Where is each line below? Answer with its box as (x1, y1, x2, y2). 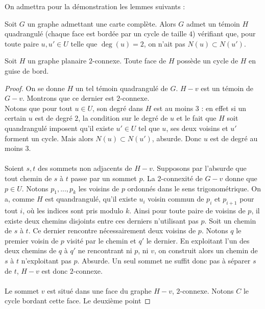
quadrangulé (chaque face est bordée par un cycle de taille (5, 28, 187, 39)
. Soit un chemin (204, 215, 256, 226)
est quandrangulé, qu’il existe (45, 193, 137, 204)
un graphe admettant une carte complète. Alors (27, 18, 176, 29)
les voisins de (78, 183, 119, 193)
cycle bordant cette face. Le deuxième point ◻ (5, 295, 151, 306)
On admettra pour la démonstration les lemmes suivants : (5, 1, 185, 11)
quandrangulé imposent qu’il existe (5, 122, 114, 133)
